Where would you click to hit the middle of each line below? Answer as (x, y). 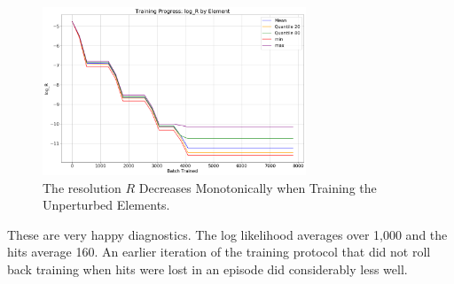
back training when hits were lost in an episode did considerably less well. (207, 269)
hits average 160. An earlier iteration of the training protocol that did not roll (219, 252)
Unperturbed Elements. (106, 205)
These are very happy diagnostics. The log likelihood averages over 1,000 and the (227, 234)
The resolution (82, 187)
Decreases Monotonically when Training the (258, 187)
